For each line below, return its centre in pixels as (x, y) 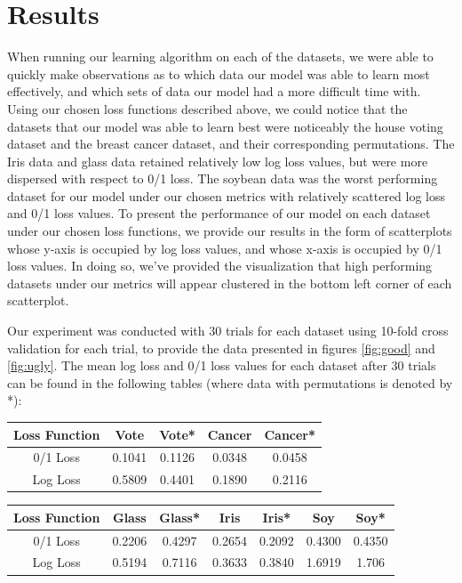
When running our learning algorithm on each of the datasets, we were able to (220, 57)
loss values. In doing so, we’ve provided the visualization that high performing (220, 266)
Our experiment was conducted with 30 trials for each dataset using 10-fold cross (228, 331)
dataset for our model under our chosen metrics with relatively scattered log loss (227, 195)
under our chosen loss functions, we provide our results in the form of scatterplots (230, 231)
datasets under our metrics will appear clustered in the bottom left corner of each (230, 283)
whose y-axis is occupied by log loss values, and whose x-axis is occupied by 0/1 (225, 248)
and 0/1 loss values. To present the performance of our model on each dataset (219, 213)
